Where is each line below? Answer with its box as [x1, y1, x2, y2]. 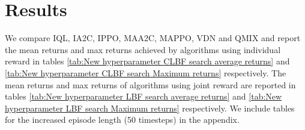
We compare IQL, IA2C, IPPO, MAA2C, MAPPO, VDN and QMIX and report [5, 32, 301, 44]
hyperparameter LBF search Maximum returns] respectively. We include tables [5, 101, 295, 114]
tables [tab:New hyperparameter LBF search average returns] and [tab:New [5, 90, 282, 103]
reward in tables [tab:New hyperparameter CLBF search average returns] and [5, 55, 290, 67]
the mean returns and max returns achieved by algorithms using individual [5, 43, 281, 55]
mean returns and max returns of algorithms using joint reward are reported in [5, 78, 296, 91]
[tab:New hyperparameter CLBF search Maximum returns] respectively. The [5, 66, 286, 79]
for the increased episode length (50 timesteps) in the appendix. [5, 113, 240, 126]
